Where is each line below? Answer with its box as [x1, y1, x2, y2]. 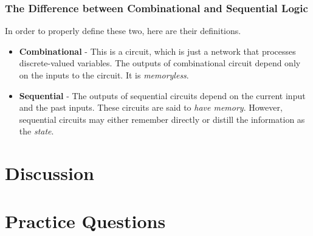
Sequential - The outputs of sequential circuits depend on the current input [19, 89, 306, 102]
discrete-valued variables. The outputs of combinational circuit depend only [19, 57, 301, 69]
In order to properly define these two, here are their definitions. [5, 24, 241, 37]
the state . [19, 125, 54, 137]
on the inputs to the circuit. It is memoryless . [19, 69, 189, 81]
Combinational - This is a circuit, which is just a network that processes [19, 44, 296, 57]
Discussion [5, 161, 94, 186]
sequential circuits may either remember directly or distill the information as [19, 113, 305, 125]
